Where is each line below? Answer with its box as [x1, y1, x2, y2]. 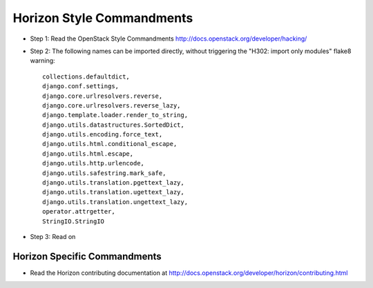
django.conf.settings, [42, 83, 119, 90]
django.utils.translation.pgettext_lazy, [42, 179, 184, 187]
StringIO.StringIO [42, 217, 105, 225]
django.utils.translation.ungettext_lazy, [42, 198, 189, 206]
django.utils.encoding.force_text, [42, 131, 163, 138]
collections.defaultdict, [42, 72, 131, 81]
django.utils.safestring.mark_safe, [42, 169, 166, 177]
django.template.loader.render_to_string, [42, 111, 189, 119]
